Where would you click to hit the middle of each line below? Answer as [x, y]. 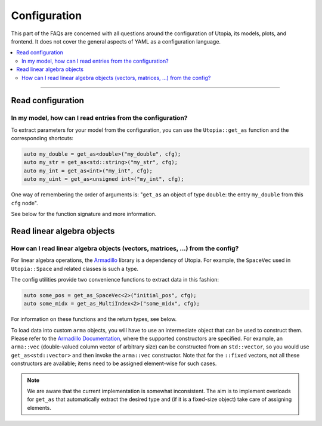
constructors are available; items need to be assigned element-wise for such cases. [114, 363]
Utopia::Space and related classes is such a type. [75, 268]
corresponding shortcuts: [42, 138]
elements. [39, 408]
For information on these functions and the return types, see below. [94, 319]
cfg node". [24, 203]
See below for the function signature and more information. [84, 214]
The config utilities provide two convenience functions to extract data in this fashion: [115, 279]
